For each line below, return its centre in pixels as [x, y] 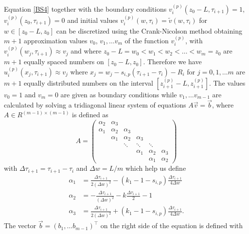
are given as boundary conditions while [119, 94]
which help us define [156, 168]
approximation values [56, 41]
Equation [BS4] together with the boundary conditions [85, 9]
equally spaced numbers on [64, 62]
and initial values [93, 20]
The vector [20, 225]
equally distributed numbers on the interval [89, 82]
